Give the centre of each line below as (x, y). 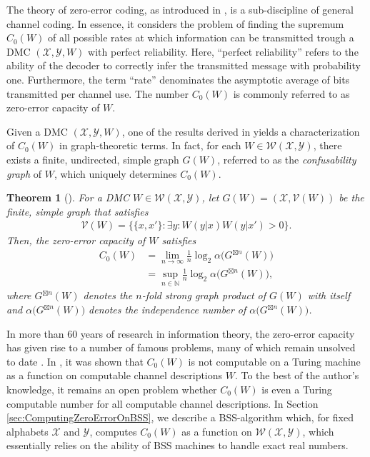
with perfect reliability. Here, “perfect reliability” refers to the (223, 51)
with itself (329, 295)
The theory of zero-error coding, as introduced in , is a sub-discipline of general (180, 9)
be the (351, 197)
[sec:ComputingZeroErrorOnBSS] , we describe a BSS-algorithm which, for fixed (180, 417)
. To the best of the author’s (297, 375)
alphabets (27, 431)
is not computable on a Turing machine (274, 361)
